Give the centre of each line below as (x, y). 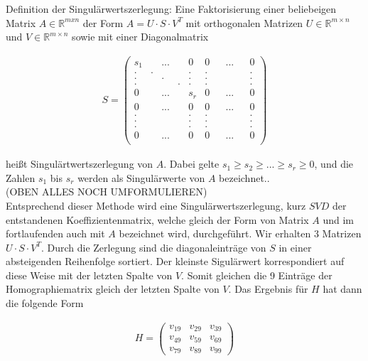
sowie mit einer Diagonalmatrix (140, 37)
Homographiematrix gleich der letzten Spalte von (113, 289)
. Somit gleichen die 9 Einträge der (257, 275)
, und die (334, 164)
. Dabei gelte (191, 164)
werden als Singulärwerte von (141, 177)
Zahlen (21, 177)
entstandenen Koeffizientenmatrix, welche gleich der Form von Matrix (157, 219)
